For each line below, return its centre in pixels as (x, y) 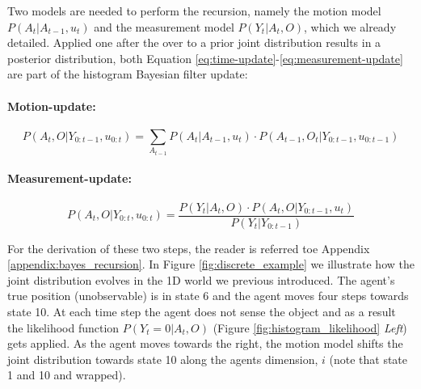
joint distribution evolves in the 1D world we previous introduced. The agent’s (201, 279)
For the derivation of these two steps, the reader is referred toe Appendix (189, 248)
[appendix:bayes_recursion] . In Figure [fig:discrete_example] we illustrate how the (211, 264)
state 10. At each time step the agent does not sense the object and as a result (202, 311)
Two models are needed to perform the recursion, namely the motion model (194, 11)
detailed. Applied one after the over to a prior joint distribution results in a (194, 42)
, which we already (350, 26)
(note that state (368, 359)
